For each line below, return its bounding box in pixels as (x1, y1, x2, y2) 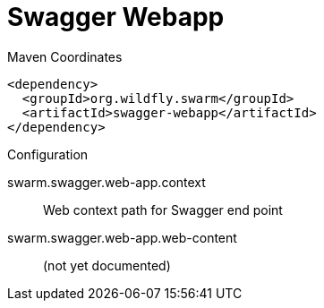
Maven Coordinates (7, 48, 123, 64)
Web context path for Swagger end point (43, 201, 283, 218)
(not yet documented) (43, 257, 171, 273)
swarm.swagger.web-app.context (7, 174, 206, 190)
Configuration (7, 146, 89, 162)
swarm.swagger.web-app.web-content (7, 229, 237, 245)
